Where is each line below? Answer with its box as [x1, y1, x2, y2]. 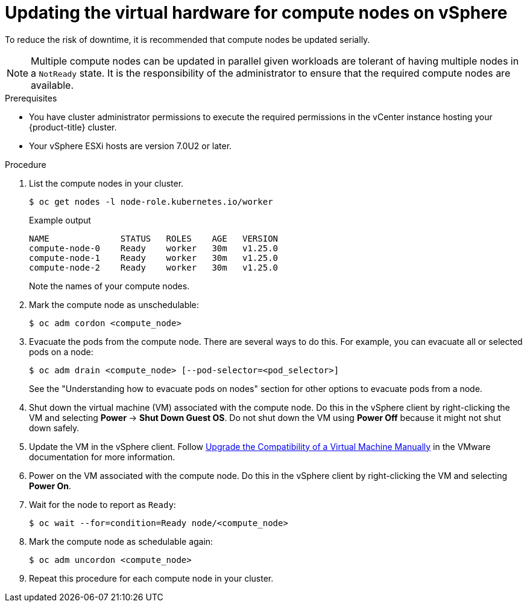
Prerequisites [5, 92, 57, 103]
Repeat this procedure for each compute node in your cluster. [29, 573, 274, 583]
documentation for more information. [29, 451, 175, 462]
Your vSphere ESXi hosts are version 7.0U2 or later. [29, 140, 232, 151]
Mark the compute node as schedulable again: [29, 536, 213, 547]
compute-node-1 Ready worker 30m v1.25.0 [29, 252, 279, 263]
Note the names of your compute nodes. [29, 280, 190, 291]
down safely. [29, 422, 80, 433]
